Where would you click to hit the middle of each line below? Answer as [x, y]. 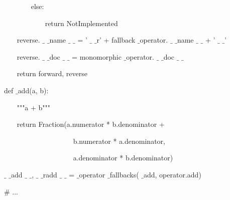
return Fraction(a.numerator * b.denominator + [91, 124]
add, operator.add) [172, 174]
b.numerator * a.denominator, [119, 141]
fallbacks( [124, 174]
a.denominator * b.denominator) [123, 158]
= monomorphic [97, 56]
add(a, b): [33, 90]
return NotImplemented [81, 23]
